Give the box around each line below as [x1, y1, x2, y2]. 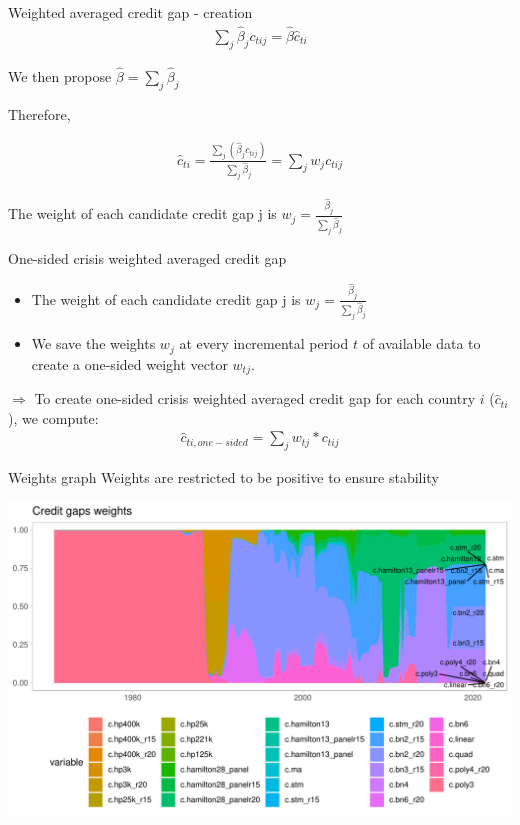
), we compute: [8, 407, 99, 428]
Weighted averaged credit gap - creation [8, 2, 253, 22]
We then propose [8, 65, 112, 86]
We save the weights [31, 333, 156, 354]
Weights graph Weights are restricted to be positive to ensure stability [8, 467, 439, 488]
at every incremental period [179, 333, 349, 354]
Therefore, [8, 103, 71, 124]
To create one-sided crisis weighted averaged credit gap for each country [34, 388, 476, 409]
